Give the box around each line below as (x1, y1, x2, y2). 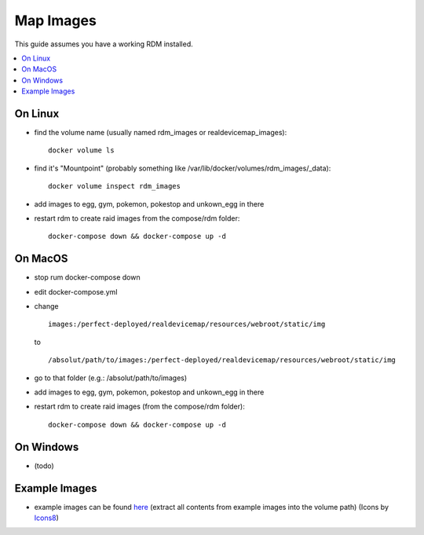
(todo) (34, 460, 54, 471)
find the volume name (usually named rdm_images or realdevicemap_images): (34, 128, 287, 137)
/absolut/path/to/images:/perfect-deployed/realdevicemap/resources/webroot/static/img (48, 356, 397, 365)
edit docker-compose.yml (34, 287, 118, 296)
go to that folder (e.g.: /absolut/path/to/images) (34, 373, 188, 383)
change (34, 302, 59, 311)
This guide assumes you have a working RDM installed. (14, 39, 194, 49)
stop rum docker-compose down (34, 273, 141, 282)
